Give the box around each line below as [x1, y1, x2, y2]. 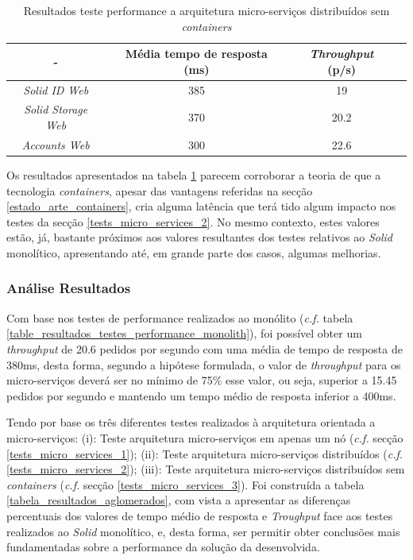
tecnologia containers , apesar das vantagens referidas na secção [6, 182, 313, 199]
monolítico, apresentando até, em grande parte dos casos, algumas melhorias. [6, 244, 381, 261]
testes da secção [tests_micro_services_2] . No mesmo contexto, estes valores [6, 213, 380, 230]
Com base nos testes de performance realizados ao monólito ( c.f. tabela [6, 309, 353, 326]
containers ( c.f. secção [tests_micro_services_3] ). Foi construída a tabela [6, 476, 365, 492]
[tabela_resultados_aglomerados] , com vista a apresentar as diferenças [6, 492, 351, 508]
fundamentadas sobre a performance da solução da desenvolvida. [6, 539, 320, 555]
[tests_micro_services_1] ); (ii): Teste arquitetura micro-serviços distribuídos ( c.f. [6, 445, 403, 462]
